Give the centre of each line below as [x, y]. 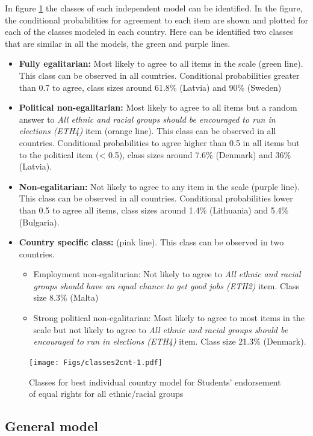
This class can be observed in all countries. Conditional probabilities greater [159, 75]
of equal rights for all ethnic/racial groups [106, 394]
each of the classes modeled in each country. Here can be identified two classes [149, 32]
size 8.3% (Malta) [66, 297]
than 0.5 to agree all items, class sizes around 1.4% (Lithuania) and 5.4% [154, 210]
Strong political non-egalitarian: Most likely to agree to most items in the [169, 318]
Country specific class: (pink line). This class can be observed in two [151, 242]
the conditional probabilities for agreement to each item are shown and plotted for [156, 20]
